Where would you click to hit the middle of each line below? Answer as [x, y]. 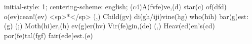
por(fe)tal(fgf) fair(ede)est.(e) [48, 35]
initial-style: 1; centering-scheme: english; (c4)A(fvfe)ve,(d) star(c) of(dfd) [115, 6]
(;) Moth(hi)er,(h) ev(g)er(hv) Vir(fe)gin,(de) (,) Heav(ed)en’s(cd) [115, 26]
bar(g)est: [234, 16]
